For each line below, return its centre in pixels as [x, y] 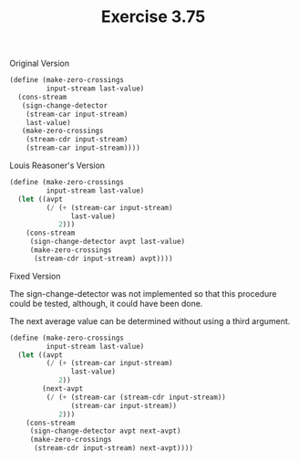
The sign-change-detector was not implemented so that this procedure [143, 293]
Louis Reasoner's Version [57, 165]
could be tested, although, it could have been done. [106, 303]
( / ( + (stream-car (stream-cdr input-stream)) [136, 397]
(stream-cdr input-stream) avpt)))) [103, 258]
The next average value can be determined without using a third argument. [150, 320]
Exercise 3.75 [153, 17]
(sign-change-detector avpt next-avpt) [105, 431]
